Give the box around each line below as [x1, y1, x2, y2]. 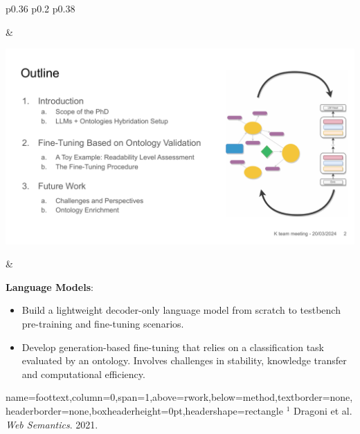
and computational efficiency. [21, 366, 145, 381]
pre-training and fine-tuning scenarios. [21, 317, 184, 331]
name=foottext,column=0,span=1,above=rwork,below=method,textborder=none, [6, 390, 353, 404]
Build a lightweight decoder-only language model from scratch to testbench [21, 303, 341, 317]
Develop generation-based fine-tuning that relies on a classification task [21, 339, 325, 354]
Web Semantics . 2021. [6, 417, 98, 431]
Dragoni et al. [293, 404, 352, 418]
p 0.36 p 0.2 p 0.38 [6, 1, 75, 15]
